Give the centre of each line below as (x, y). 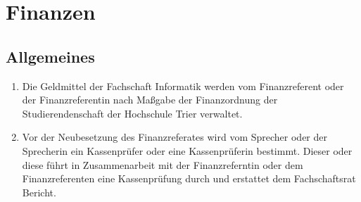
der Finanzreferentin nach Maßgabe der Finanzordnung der (150, 100)
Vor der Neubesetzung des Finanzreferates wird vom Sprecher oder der (175, 137)
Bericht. (39, 192)
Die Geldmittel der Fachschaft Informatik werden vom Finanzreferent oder (183, 86)
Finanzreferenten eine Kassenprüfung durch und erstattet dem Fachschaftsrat (189, 178)
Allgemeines (50, 56)
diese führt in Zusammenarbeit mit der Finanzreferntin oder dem (163, 164)
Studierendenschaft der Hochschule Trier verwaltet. (132, 113)
